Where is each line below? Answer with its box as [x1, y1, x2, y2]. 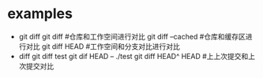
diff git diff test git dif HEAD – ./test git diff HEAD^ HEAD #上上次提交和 [18, 51, 249, 61]
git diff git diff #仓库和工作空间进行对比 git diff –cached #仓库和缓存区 [18, 32, 246, 41]
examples [7, 5, 73, 23]
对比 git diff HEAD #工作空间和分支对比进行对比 [25, 41, 181, 51]
